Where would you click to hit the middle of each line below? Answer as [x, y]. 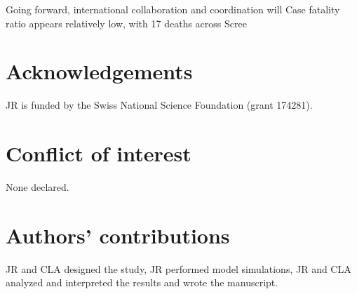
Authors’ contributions [118, 235]
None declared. [38, 187]
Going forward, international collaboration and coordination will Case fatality [173, 9]
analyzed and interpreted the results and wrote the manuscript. [142, 282]
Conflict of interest [99, 153]
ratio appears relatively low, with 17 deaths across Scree [126, 23]
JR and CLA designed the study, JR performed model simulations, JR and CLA [178, 268]
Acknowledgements [99, 71]
